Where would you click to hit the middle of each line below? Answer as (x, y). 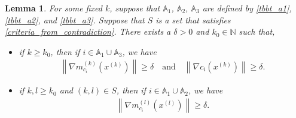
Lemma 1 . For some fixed (54, 8)
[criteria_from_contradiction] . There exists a (88, 31)
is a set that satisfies (193, 19)
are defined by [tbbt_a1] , (247, 8)
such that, (257, 31)
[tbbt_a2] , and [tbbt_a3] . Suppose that (75, 19)
